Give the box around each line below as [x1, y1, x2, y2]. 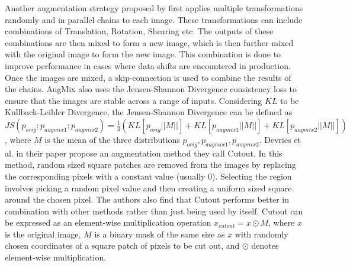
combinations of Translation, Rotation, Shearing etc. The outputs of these [5, 25, 274, 37]
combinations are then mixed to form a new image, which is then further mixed [5, 36, 294, 48]
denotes [251, 239, 279, 252]
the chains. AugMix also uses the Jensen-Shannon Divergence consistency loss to [5, 83, 297, 95]
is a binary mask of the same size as [94, 227, 225, 240]
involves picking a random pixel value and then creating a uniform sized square [5, 181, 292, 194]
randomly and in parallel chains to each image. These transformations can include [5, 13, 303, 25]
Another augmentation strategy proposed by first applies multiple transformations [5, 2, 303, 14]
